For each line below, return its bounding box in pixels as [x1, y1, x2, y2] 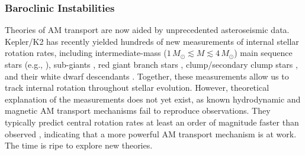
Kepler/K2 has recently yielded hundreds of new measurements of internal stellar [5, 35, 299, 47]
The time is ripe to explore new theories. [5, 139, 153, 151]
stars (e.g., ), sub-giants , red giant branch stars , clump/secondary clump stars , [5, 58, 298, 70]
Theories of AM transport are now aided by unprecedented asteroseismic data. [5, 24, 290, 36]
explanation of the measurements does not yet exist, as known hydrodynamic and [5, 93, 301, 105]
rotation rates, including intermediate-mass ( [5, 47, 167, 59]
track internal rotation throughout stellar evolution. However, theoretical [5, 81, 269, 94]
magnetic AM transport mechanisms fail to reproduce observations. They [5, 104, 271, 117]
